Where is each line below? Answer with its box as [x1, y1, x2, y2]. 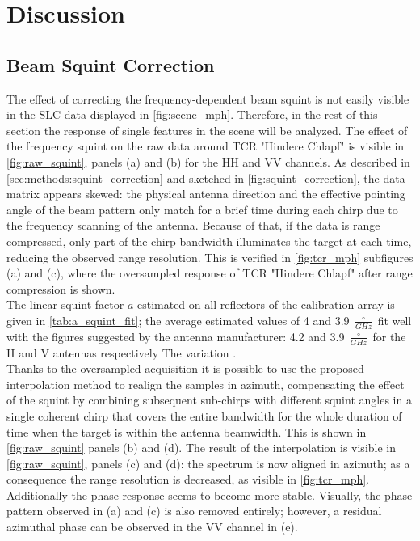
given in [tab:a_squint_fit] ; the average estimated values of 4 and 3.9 [6, 311, 350, 328]
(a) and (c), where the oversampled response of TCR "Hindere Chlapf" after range [6, 264, 413, 281]
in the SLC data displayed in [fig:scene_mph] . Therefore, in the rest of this [6, 106, 378, 123]
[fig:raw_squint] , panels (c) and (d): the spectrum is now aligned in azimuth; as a [6, 454, 410, 471]
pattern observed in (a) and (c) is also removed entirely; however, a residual [6, 502, 382, 519]
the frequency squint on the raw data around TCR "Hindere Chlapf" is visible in [6, 137, 405, 154]
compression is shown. [6, 280, 115, 297]
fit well [377, 311, 412, 328]
